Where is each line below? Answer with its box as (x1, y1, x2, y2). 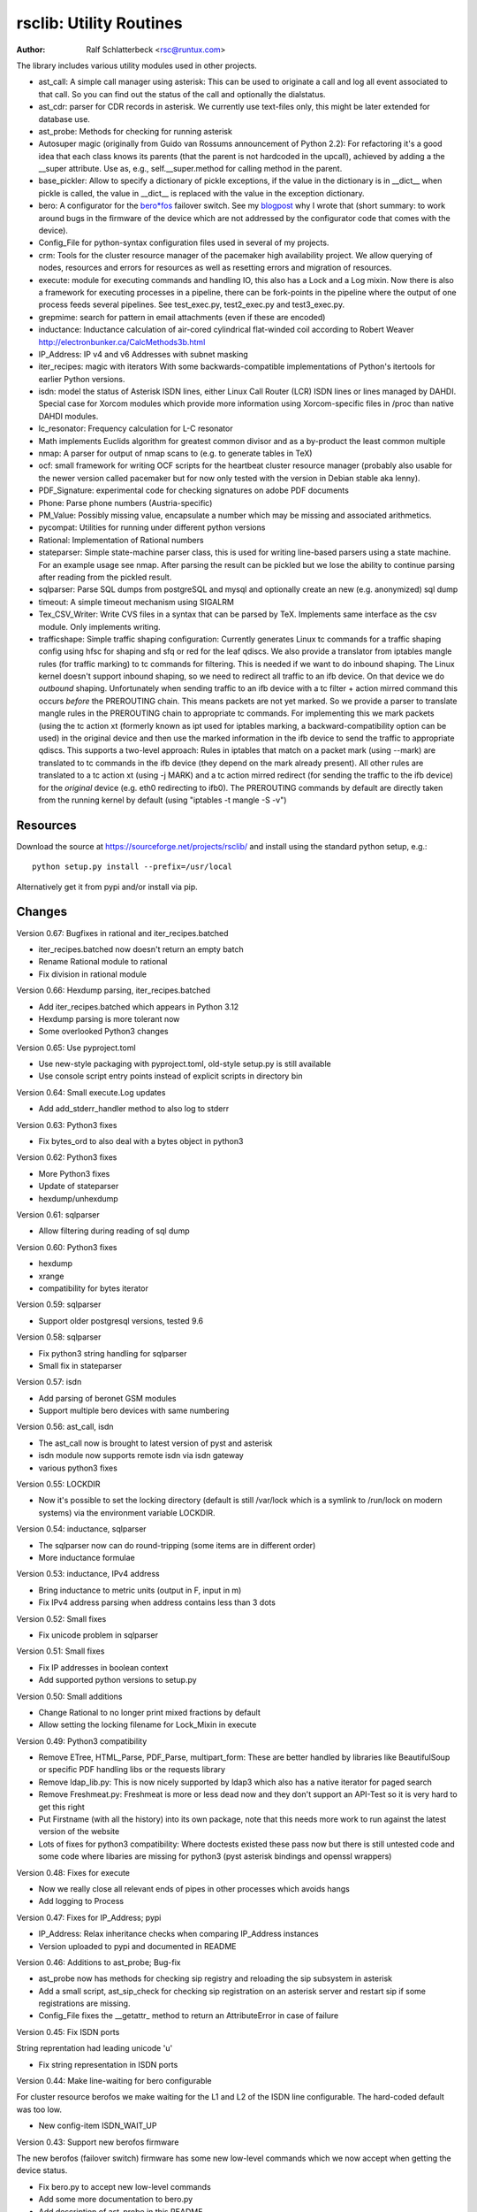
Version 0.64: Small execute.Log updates (16, 1087, 166, 1097)
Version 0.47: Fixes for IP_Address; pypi (16, 1912, 162, 1923)
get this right (38, 1801, 86, 1812)
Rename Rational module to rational (38, 956, 168, 967)
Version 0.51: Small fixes (16, 1646, 105, 1656)
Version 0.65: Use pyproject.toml (16, 1042, 136, 1053)
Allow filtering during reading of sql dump (38, 1225, 190, 1236)
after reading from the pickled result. (38, 572, 172, 582)
